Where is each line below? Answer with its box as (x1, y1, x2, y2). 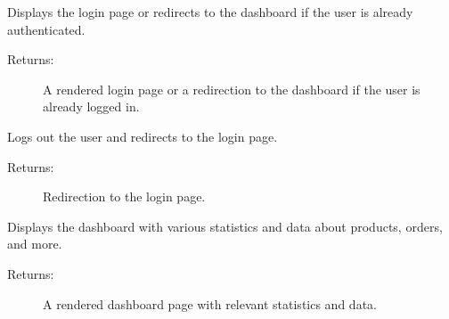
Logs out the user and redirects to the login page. (7, 127, 278, 145)
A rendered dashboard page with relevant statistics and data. (43, 294, 377, 313)
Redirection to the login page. (43, 187, 206, 206)
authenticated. (7, 20, 86, 38)
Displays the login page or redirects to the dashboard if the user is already (7, 3, 413, 20)
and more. (7, 234, 62, 253)
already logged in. (43, 97, 140, 116)
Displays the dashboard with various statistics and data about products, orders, (7, 217, 443, 235)
